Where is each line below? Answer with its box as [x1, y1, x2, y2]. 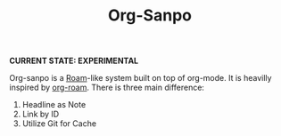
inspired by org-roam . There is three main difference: [9, 82, 205, 93]
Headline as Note [21, 100, 87, 110]
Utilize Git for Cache [21, 118, 96, 129]
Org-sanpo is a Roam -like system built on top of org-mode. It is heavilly [9, 73, 272, 84]
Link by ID [21, 108, 60, 120]
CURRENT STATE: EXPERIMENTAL [9, 55, 139, 67]
